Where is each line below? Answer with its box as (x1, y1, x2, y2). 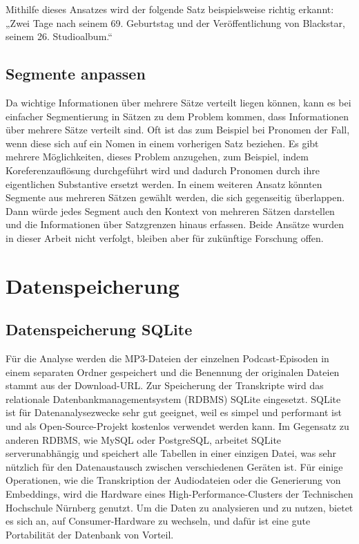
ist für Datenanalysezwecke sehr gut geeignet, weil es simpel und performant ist (6, 405, 342, 420)
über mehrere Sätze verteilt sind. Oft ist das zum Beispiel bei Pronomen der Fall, (6, 122, 350, 137)
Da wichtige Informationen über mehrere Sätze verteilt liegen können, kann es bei (6, 95, 351, 109)
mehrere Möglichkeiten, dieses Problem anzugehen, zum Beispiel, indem (6, 149, 309, 164)
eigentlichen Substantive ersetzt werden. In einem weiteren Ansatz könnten (6, 176, 322, 191)
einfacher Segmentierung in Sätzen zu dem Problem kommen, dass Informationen (6, 109, 349, 123)
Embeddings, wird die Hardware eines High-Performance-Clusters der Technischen (6, 487, 353, 501)
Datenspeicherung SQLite (6, 319, 193, 340)
